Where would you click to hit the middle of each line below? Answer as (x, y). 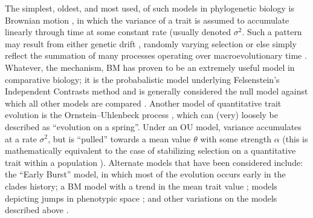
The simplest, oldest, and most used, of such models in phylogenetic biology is (150, 8)
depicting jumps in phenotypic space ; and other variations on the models (141, 198)
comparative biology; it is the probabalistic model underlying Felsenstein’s (142, 79)
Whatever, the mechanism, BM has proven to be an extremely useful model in (150, 67)
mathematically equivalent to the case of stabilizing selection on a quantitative (150, 150)
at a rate (21, 138)
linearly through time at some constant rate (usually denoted (118, 32)
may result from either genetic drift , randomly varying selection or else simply (151, 43)
